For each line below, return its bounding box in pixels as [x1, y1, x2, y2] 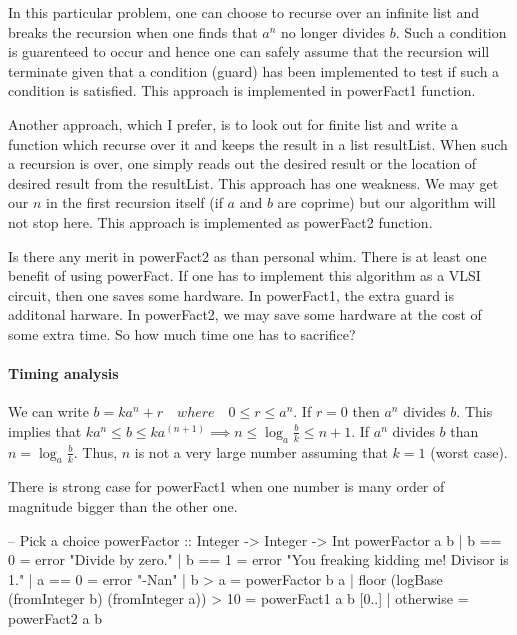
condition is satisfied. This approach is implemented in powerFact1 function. [8, 80, 476, 101]
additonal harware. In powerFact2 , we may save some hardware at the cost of [8, 304, 482, 325]
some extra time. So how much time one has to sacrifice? [8, 323, 356, 344]
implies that [8, 420, 82, 441]
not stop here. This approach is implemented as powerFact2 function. [8, 211, 433, 232]
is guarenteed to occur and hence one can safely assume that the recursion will [8, 41, 490, 62]
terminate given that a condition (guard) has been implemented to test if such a [8, 60, 500, 81]
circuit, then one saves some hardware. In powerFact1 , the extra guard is [8, 284, 455, 305]
